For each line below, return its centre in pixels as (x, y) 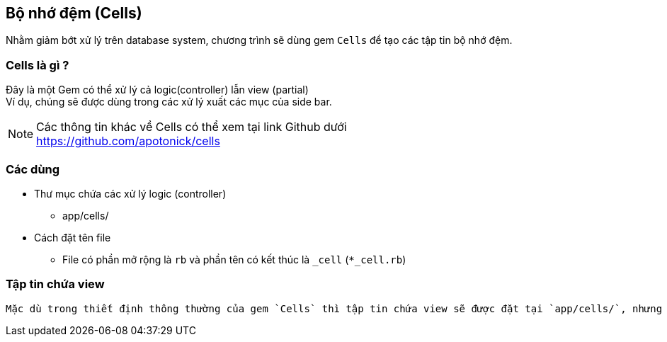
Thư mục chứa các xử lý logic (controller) (130, 193)
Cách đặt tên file (73, 237)
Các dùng (33, 169)
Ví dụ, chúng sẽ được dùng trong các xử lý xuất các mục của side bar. (169, 102)
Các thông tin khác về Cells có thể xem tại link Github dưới (192, 127)
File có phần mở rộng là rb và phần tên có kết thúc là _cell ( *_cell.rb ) (234, 259)
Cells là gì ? (38, 65)
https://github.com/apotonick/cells (128, 141)
